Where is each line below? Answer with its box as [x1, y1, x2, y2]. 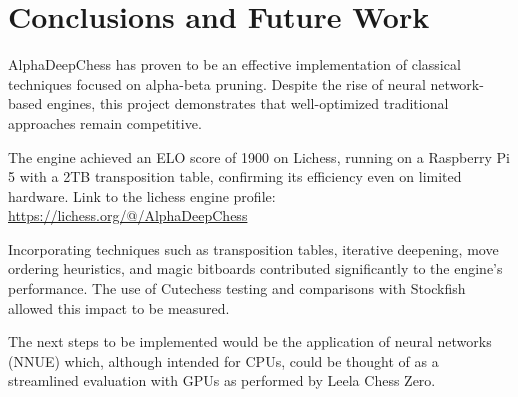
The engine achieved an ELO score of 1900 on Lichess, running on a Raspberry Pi [8, 146, 510, 167]
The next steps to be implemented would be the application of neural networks [8, 331, 492, 352]
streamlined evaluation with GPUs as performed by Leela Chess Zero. [8, 370, 436, 391]
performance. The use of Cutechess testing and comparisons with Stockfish [8, 278, 466, 299]
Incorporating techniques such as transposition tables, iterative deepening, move [8, 238, 499, 259]
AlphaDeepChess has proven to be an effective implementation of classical [8, 54, 461, 75]
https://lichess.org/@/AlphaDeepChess [8, 205, 248, 226]
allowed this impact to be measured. [8, 297, 230, 318]
